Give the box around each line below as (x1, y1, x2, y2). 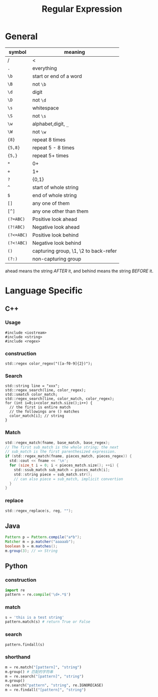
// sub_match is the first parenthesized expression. (5, 449, 117, 454)
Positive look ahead (32, 216, 77, 222)
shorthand (5, 653, 31, 660)
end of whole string (32, 192, 77, 198)
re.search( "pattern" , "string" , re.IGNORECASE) (5, 683, 104, 688)
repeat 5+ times (32, 152, 69, 159)
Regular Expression (41, 3, 122, 15)
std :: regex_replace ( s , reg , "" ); (5, 508, 73, 513)
